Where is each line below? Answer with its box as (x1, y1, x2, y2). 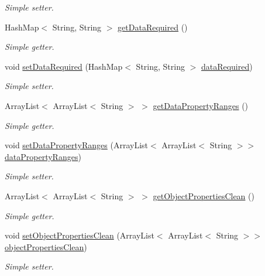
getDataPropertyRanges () (153, 99, 249, 111)
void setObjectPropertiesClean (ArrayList (5, 229, 154, 241)
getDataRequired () (118, 21, 188, 33)
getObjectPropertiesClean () (153, 189, 254, 202)
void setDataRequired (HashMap (5, 60, 123, 72)
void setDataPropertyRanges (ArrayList (5, 139, 149, 151)
